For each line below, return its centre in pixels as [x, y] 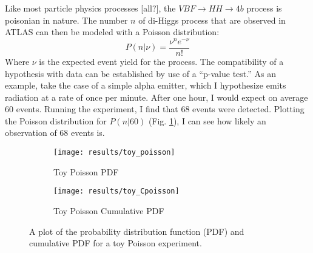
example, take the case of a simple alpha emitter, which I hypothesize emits [146, 85]
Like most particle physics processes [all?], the [90, 8]
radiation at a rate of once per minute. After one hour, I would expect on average [156, 97]
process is [264, 8]
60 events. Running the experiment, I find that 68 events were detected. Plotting [155, 109]
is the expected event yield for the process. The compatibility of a [161, 61]
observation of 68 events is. [55, 133]
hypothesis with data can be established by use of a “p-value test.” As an [140, 73]
